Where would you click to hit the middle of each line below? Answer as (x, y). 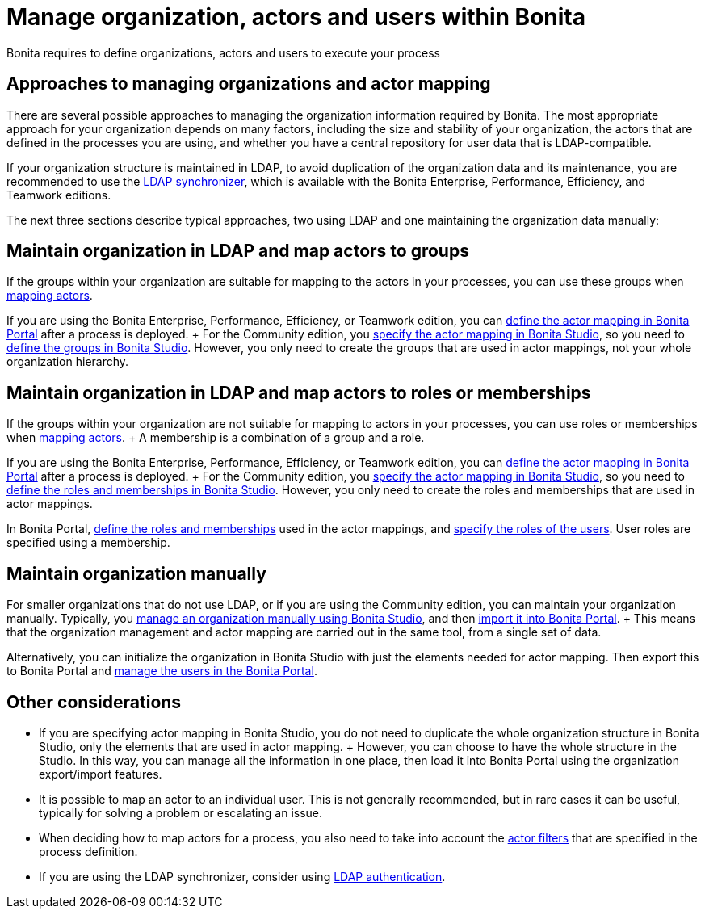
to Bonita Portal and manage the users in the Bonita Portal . (162, 671)
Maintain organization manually (136, 573)
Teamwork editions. (59, 195)
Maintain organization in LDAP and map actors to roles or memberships (299, 392)
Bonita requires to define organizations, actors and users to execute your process (223, 52)
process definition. (88, 851)
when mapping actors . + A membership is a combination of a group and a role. (216, 438)
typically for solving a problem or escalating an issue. (181, 812)
